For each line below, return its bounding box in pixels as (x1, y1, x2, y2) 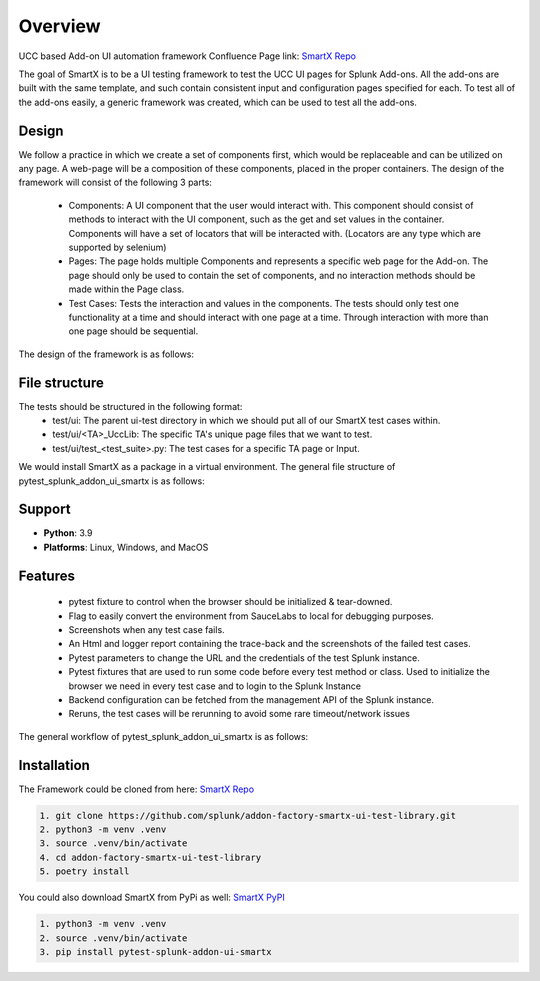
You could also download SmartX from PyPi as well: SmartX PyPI (18, 891, 285, 904)
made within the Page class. (68, 283, 185, 295)
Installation (18, 756, 90, 774)
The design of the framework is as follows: (18, 348, 195, 360)
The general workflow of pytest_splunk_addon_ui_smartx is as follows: (18, 730, 309, 742)
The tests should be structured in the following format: (18, 400, 243, 412)
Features (18, 567, 75, 584)
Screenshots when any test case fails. (68, 624, 225, 636)
